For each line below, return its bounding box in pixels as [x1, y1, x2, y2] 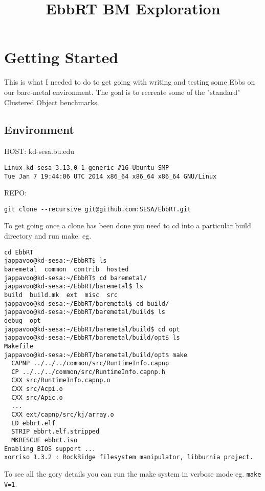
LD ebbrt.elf [11, 419, 56, 427]
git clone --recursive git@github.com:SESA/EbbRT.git [4, 205, 191, 213]
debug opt [4, 317, 41, 324]
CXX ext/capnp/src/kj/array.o [11, 411, 114, 419]
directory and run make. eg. [4, 230, 92, 241]
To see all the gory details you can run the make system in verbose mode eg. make [4, 468, 261, 479]
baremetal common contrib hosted [4, 265, 129, 273]
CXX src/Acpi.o [11, 385, 63, 393]
